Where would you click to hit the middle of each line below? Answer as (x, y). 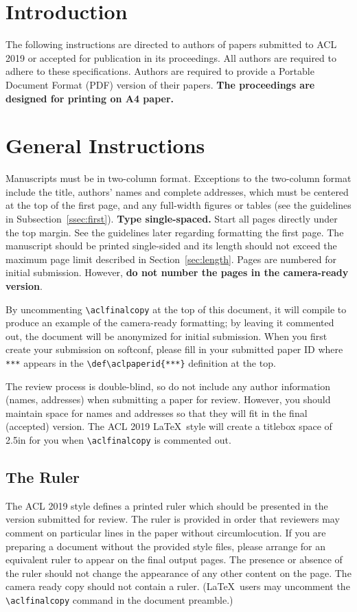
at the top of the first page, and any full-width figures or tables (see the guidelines (178, 205)
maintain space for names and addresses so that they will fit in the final (157, 412)
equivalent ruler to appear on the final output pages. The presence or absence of (174, 559)
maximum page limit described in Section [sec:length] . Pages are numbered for (171, 259)
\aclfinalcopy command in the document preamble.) (119, 600)
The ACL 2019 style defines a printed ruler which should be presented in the (167, 505)
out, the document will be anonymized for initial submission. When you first (166, 336)
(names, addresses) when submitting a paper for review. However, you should (168, 399)
